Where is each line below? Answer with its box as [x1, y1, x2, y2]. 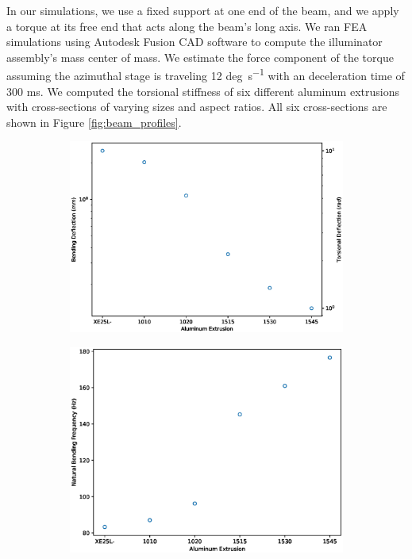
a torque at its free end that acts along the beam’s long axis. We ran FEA [6, 17, 368, 34]
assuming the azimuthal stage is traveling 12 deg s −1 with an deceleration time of [6, 65, 405, 84]
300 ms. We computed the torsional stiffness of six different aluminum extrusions [6, 82, 399, 99]
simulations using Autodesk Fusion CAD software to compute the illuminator [6, 33, 383, 50]
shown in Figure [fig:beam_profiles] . [6, 113, 182, 130]
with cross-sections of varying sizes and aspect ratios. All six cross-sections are [6, 98, 387, 115]
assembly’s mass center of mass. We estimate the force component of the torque [6, 48, 394, 65]
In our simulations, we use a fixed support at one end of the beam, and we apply [6, 2, 399, 18]
